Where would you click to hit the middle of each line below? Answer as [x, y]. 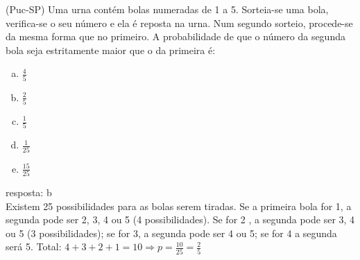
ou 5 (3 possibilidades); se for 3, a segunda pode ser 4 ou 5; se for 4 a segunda [171, 233]
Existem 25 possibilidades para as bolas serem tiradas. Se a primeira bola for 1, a [179, 206]
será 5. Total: [34, 246]
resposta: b [29, 192]
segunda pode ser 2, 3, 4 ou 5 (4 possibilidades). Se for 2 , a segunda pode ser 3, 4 [180, 219]
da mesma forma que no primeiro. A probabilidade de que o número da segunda [175, 36]
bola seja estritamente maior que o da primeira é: [111, 50]
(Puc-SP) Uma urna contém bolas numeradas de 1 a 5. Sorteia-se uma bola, [167, 9]
